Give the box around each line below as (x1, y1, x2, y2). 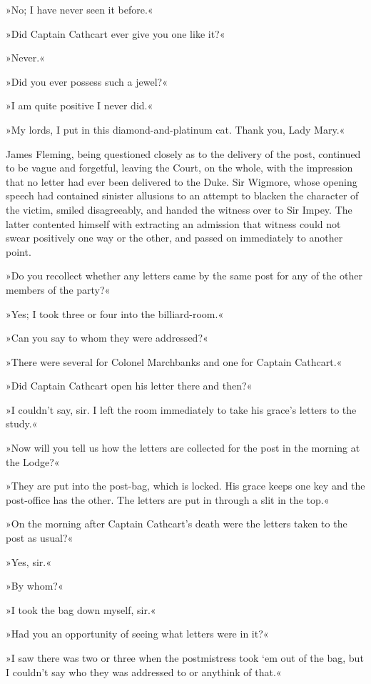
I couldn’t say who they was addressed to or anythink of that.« (6, 664, 282, 679)
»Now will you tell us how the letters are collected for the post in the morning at (6, 440, 360, 455)
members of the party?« (6, 282, 111, 297)
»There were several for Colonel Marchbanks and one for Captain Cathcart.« (6, 354, 342, 369)
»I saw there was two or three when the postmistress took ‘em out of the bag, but (6, 650, 364, 665)
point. (6, 244, 31, 259)
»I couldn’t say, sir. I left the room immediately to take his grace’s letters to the (6, 402, 357, 417)
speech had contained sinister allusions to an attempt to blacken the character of (6, 188, 359, 203)
